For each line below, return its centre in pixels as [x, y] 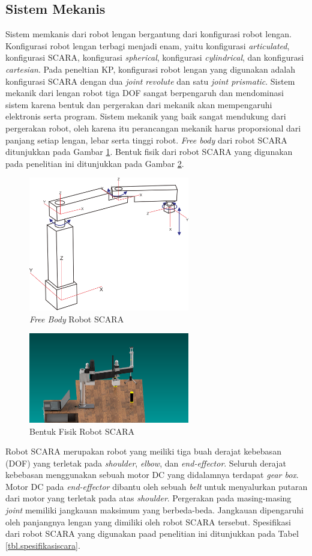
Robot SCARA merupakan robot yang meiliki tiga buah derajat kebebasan [143, 451]
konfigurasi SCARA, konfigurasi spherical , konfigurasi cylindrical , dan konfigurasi [155, 57]
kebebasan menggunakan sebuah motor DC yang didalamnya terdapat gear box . [152, 475]
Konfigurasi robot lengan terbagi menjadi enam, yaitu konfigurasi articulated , [148, 45]
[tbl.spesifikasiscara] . [43, 545]
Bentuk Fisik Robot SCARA [82, 431]
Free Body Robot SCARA [77, 319]
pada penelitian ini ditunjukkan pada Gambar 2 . [95, 163]
